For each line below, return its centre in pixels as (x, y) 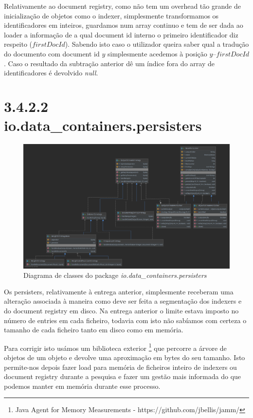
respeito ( (18, 44)
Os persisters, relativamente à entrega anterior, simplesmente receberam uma (119, 291)
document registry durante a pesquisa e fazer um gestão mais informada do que (123, 376)
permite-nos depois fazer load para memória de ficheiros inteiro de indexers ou (120, 367)
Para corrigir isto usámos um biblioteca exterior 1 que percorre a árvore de (115, 347)
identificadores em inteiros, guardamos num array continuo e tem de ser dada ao (124, 25)
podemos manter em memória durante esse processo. (82, 386)
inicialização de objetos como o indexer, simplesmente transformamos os (111, 15)
